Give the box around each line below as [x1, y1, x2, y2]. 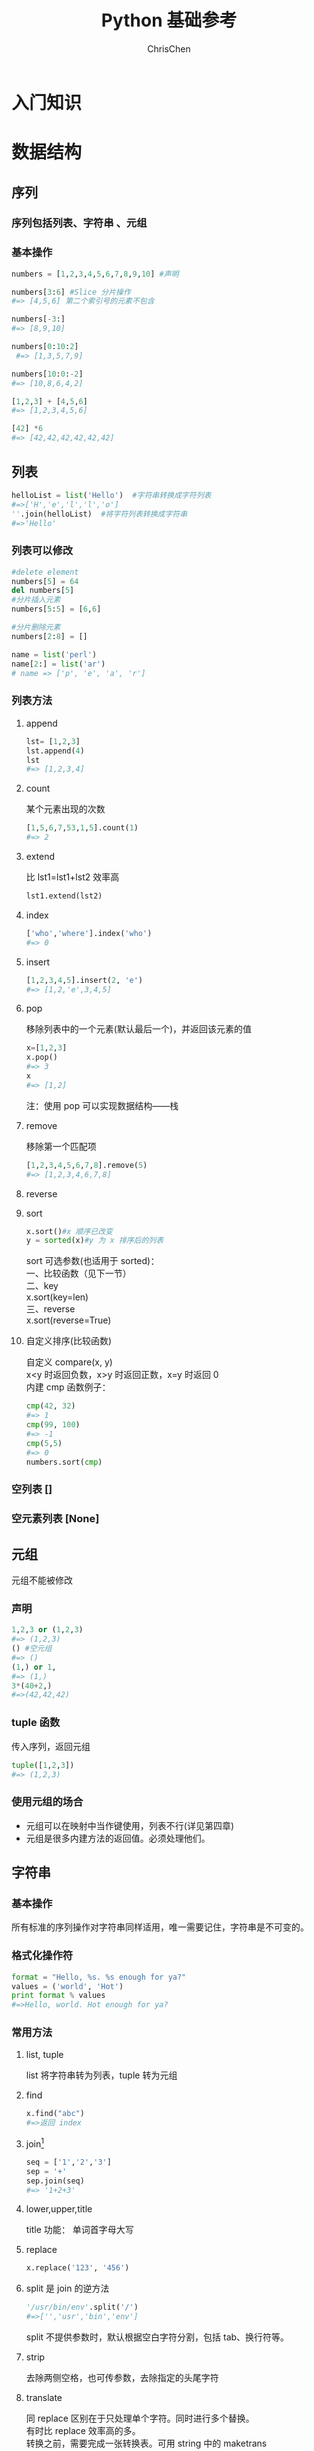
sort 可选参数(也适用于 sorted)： [25, 1255, 160, 1267]
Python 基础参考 [100, 9, 238, 32]
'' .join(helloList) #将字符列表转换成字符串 [11, 509, 188, 519]
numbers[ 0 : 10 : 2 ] [11, 342, 79, 352]
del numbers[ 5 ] [11, 586, 75, 596]
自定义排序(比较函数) [25, 1335, 113, 1347]
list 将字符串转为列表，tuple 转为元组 [25, 2069, 178, 2081]
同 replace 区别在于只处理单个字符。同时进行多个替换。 [25, 2412, 255, 2424]
